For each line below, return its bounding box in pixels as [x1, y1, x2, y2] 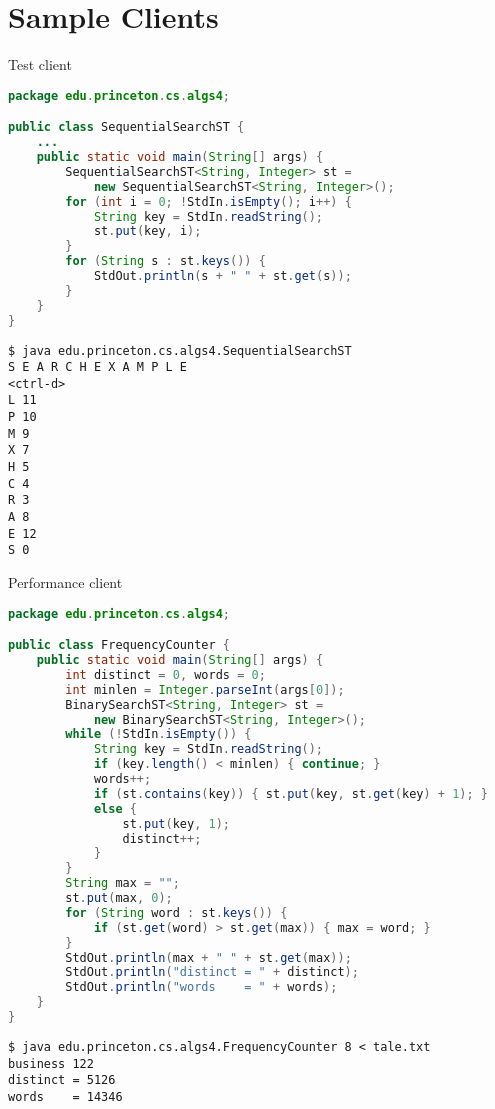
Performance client [8, 572, 123, 593]
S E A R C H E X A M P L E [8, 360, 187, 375]
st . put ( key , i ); [93, 224, 202, 239]
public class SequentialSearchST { [8, 120, 245, 135]
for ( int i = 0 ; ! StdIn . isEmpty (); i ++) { [65, 194, 352, 209]
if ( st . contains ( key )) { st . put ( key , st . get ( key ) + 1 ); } [93, 786, 488, 801]
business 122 [8, 1056, 94, 1071]
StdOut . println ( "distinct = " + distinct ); [65, 965, 359, 980]
